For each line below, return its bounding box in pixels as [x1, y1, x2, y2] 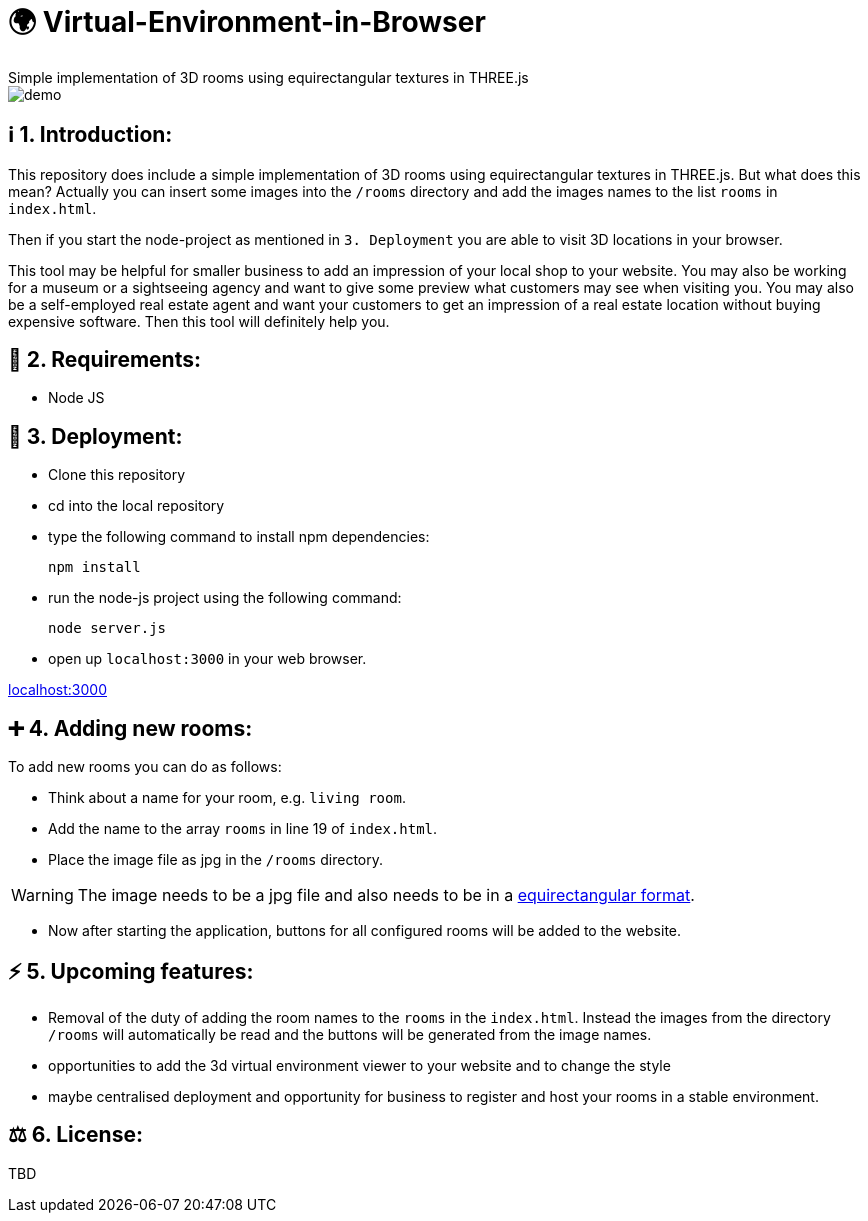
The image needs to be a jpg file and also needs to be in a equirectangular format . [77, 885, 695, 906]
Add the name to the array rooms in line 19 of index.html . [48, 820, 438, 838]
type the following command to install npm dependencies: [48, 528, 430, 546]
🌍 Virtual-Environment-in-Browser [8, 5, 486, 39]
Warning [11, 885, 74, 906]
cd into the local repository [48, 497, 225, 515]
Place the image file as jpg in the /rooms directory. [48, 851, 384, 869]
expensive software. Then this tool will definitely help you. [8, 312, 390, 330]
